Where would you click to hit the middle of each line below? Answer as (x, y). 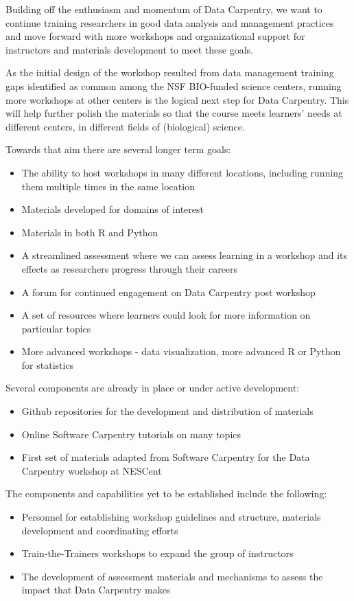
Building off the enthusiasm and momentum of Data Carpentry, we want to (164, 9)
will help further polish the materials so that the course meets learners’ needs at (174, 113)
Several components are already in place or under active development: (153, 388)
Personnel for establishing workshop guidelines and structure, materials (171, 517)
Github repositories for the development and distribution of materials (167, 411)
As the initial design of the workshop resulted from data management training (170, 72)
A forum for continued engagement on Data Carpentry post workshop (168, 292)
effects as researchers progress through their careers (130, 268)
